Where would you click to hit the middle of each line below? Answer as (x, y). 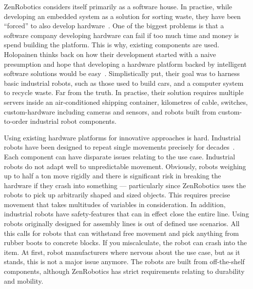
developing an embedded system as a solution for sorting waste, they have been (122, 16)
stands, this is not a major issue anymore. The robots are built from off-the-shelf (124, 261)
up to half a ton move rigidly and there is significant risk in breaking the (113, 176)
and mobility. (24, 280)
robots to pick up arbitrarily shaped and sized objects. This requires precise (117, 195)
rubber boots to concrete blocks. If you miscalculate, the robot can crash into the (126, 242)
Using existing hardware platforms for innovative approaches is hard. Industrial (122, 137)
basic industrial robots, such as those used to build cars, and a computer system (124, 83)
